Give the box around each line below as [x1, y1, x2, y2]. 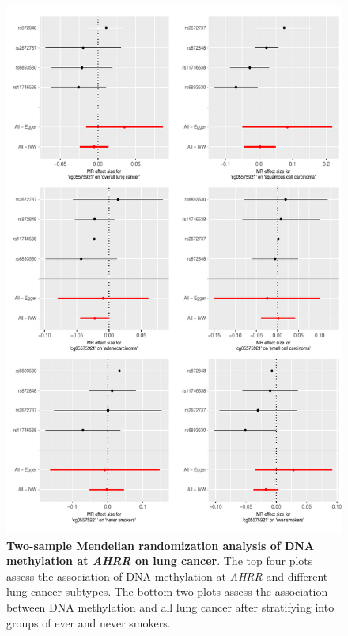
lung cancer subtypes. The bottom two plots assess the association [6, 583, 328, 600]
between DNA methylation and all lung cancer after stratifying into [6, 598, 335, 615]
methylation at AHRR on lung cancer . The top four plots [6, 552, 313, 569]
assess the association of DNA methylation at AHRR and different [6, 567, 328, 584]
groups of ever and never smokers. [6, 614, 171, 630]
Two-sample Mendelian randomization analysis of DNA [6, 536, 315, 553]
